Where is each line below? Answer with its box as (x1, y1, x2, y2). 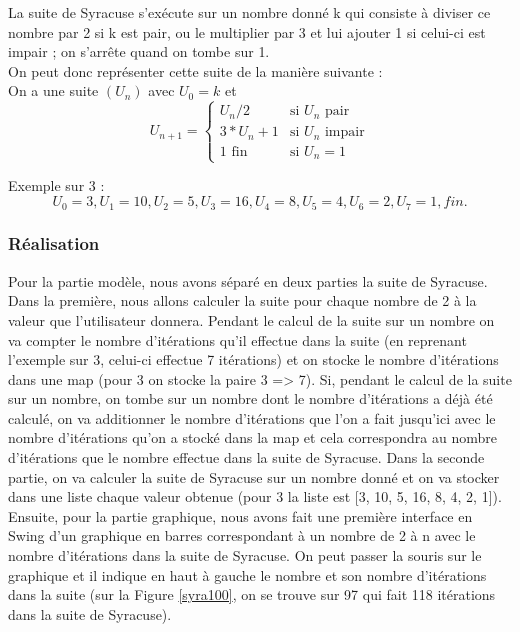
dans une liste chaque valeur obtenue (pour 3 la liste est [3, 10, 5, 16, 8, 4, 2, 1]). (8, 486, 502, 507)
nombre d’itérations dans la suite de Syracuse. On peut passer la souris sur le (8, 545, 482, 566)
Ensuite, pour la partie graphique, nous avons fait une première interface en (8, 505, 473, 526)
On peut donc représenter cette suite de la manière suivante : (8, 60, 383, 81)
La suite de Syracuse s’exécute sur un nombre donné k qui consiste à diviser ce (8, 2, 491, 22)
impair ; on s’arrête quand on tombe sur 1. (8, 41, 270, 62)
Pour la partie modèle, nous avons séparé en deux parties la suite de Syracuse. (8, 270, 488, 291)
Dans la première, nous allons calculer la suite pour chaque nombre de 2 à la (8, 290, 477, 311)
